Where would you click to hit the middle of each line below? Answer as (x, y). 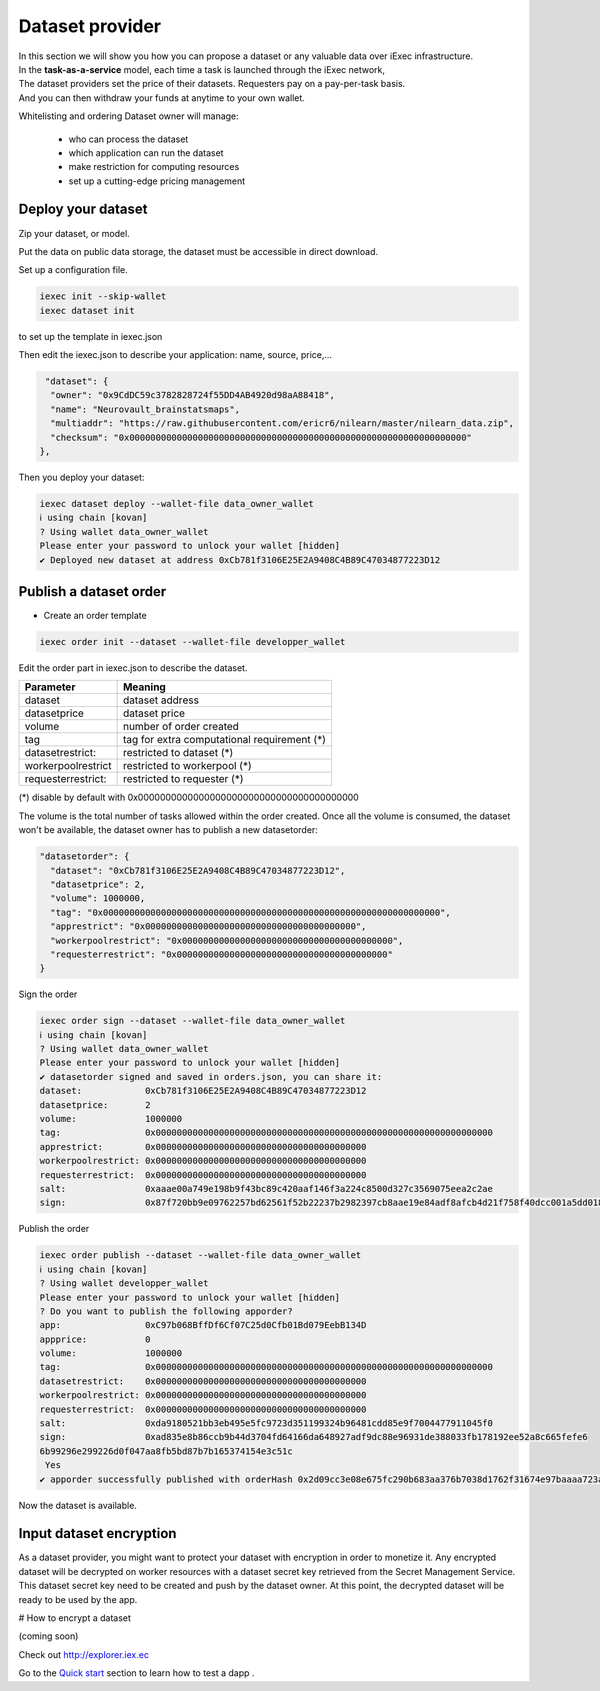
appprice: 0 (95, 1339)
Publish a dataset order (92, 591)
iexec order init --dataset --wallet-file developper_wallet (192, 642)
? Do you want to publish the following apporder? (166, 1311)
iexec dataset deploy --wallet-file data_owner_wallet (176, 504)
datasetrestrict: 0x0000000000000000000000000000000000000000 (203, 1381)
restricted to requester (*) (183, 779)
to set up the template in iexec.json (90, 336)
